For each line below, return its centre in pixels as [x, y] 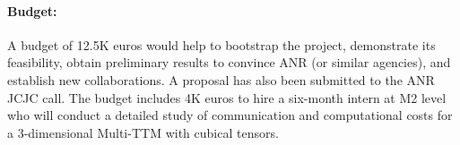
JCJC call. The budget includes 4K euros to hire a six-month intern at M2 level [227, 97]
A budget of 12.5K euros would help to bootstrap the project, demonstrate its [221, 44]
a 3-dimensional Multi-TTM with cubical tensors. [143, 132]
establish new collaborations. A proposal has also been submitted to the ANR [221, 79]
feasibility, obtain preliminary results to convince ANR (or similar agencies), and [229, 62]
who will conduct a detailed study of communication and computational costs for [230, 115]
